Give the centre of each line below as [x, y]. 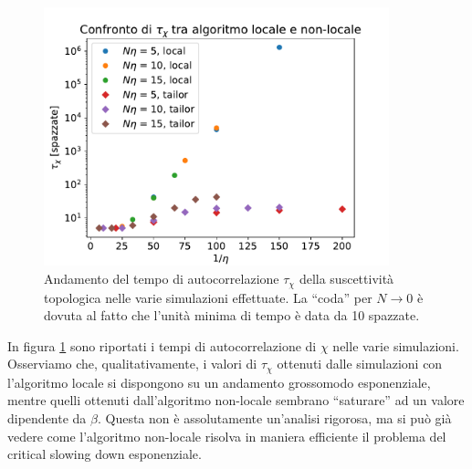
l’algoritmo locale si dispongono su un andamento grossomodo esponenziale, [219, 382]
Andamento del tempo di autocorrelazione [162, 279]
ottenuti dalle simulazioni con [360, 364]
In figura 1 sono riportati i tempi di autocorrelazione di [162, 345]
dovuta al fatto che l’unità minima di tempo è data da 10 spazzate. [232, 315]
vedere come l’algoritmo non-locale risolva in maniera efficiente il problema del [227, 436]
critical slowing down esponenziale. [105, 454]
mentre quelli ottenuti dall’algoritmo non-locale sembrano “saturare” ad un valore [236, 400]
